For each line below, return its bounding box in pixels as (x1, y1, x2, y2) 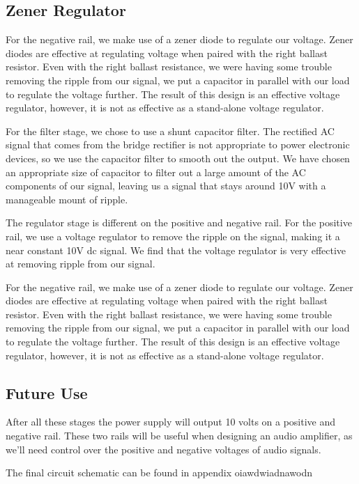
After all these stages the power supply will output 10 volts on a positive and (6, 414, 336, 429)
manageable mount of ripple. (6, 192, 128, 206)
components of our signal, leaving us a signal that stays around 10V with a (6, 178, 326, 193)
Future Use (6, 382, 88, 403)
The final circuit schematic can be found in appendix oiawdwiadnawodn (6, 465, 312, 480)
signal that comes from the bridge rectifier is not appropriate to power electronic (6, 137, 350, 152)
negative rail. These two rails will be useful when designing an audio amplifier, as (6, 428, 353, 443)
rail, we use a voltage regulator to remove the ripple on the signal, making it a (6, 228, 340, 243)
